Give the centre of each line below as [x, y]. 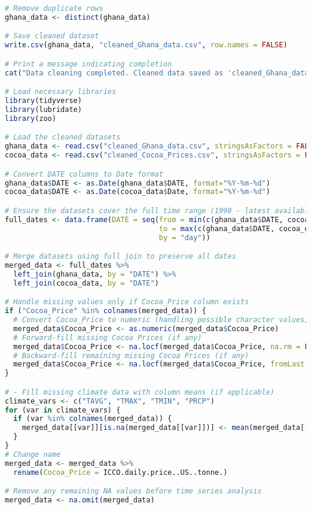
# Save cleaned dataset [52, 36]
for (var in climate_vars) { [63, 410]
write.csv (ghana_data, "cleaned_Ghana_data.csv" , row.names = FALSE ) [146, 45]
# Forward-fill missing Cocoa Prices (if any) [108, 337]
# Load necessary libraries [61, 92]
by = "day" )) [185, 237]
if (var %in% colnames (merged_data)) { [93, 419]
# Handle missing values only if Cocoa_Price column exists [127, 302]
